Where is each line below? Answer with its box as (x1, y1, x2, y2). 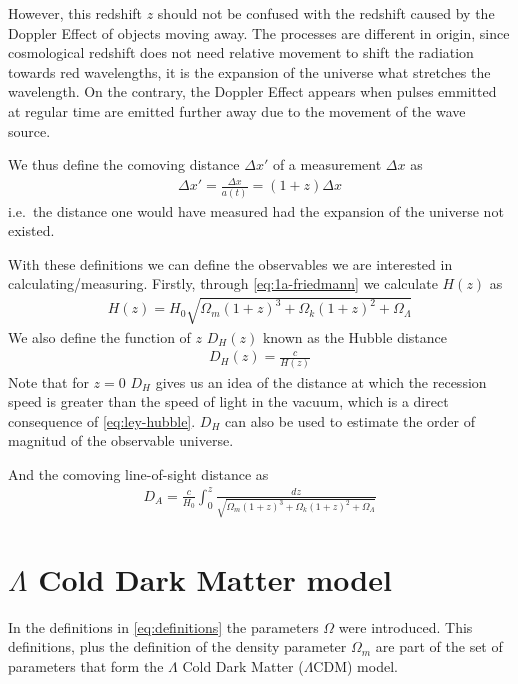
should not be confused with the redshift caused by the (157, 3, 495, 23)
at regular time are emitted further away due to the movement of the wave (8, 100, 466, 121)
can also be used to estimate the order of (225, 410, 475, 431)
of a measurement (272, 154, 382, 175)
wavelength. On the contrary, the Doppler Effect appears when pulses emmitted (8, 81, 497, 102)
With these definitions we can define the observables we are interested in (8, 253, 453, 274)
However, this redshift (8, 3, 143, 23)
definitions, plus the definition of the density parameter (8, 636, 347, 657)
